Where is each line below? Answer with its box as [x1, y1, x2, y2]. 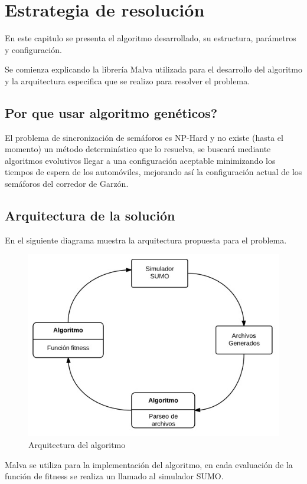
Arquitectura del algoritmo [28, 438, 126, 450]
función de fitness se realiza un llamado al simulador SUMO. [5, 470, 224, 482]
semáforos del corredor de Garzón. [5, 177, 129, 190]
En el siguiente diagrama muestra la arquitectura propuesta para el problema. [5, 233, 287, 246]
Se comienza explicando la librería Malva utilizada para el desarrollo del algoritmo [5, 63, 302, 75]
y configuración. [5, 43, 62, 55]
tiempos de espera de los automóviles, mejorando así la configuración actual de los [5, 166, 302, 178]
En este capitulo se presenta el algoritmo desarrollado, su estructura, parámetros [5, 32, 296, 44]
